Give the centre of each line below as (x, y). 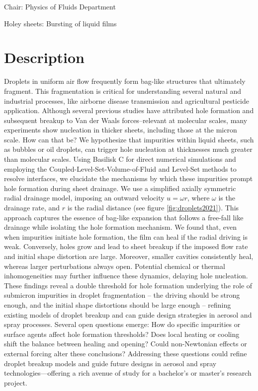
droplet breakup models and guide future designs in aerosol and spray (110, 363)
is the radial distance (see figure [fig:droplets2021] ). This (153, 208)
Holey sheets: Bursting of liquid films (60, 23)
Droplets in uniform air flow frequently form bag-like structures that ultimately (125, 81)
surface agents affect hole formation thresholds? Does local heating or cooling (122, 334)
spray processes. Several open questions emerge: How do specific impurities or (122, 324)
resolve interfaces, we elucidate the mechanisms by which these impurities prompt (129, 178)
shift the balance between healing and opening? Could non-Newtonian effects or (126, 344)
